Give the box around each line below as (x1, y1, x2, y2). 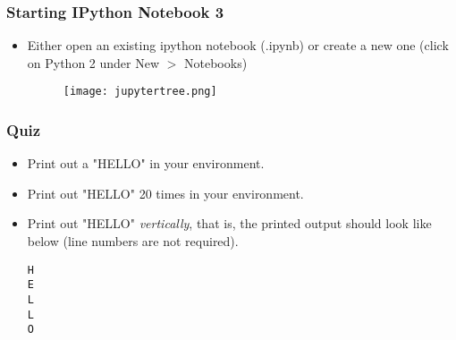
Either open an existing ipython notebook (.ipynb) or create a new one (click (27, 36, 449, 55)
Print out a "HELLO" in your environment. (27, 154, 265, 173)
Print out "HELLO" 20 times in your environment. (27, 183, 304, 202)
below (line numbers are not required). (27, 232, 239, 251)
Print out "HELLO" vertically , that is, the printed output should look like (27, 214, 432, 233)
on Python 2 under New (27, 53, 160, 72)
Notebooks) (184, 53, 248, 72)
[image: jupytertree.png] (63, 85, 217, 98)
